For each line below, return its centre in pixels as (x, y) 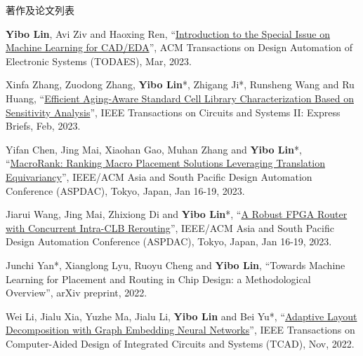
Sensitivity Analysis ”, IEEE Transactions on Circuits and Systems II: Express (173, 112)
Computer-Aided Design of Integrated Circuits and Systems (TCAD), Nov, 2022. (180, 343)
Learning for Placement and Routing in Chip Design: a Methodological (158, 279)
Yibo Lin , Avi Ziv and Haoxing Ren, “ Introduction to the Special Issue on (168, 33)
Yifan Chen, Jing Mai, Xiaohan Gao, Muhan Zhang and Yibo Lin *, (154, 149)
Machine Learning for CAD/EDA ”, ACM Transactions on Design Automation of (179, 47)
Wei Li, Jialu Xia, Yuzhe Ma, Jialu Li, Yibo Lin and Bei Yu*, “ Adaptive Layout (181, 316)
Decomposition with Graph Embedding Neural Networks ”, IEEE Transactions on (180, 330)
